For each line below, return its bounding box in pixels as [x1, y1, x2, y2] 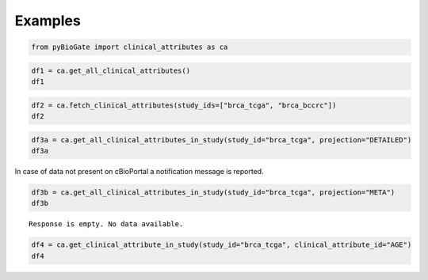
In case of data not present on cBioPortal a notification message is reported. [14, 167, 265, 176]
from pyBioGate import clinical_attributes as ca [31, 43, 228, 51]
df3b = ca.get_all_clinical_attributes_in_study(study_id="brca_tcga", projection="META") [31, 188, 396, 197]
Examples [14, 12, 81, 29]
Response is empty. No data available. [29, 220, 184, 229]
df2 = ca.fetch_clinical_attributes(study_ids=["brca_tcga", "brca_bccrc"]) [31, 100, 337, 110]
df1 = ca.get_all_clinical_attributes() [31, 66, 190, 75]
